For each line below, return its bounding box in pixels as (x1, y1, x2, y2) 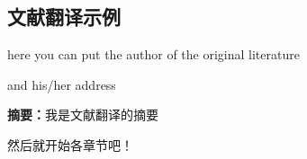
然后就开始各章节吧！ (7, 135, 133, 154)
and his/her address (7, 75, 116, 93)
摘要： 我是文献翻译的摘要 (7, 105, 158, 124)
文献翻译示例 (7, 3, 121, 31)
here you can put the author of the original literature (7, 45, 300, 64)
